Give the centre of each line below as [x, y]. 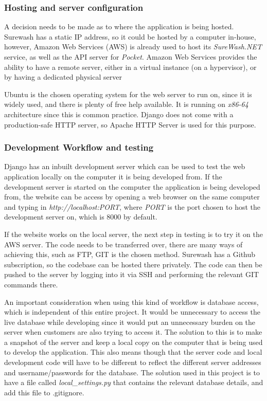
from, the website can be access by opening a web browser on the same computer [132, 197]
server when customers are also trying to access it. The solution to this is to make [133, 332]
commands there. [31, 284]
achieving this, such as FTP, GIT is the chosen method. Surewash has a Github [130, 254]
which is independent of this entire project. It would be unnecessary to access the [132, 312]
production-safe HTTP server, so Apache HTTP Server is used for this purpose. [130, 124]
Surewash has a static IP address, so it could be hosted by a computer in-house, [130, 36]
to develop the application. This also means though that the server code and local [133, 352]
